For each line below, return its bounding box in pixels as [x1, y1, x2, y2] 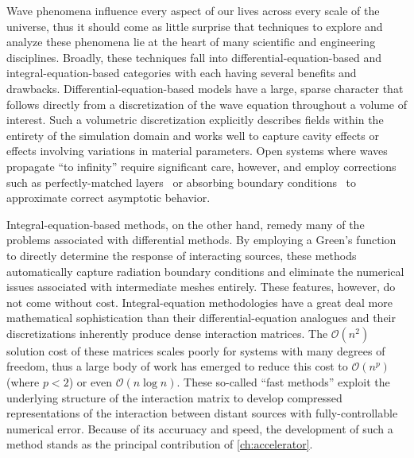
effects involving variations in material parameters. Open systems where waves [6, 142, 388, 159]
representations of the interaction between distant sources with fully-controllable [6, 405, 398, 421]
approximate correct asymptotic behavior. [6, 189, 211, 206]
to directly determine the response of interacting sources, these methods [6, 246, 357, 263]
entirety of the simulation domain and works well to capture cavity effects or [6, 126, 379, 143]
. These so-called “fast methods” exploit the [176, 374, 390, 390]
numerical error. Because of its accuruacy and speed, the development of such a [6, 420, 393, 437]
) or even [68, 374, 113, 390]
